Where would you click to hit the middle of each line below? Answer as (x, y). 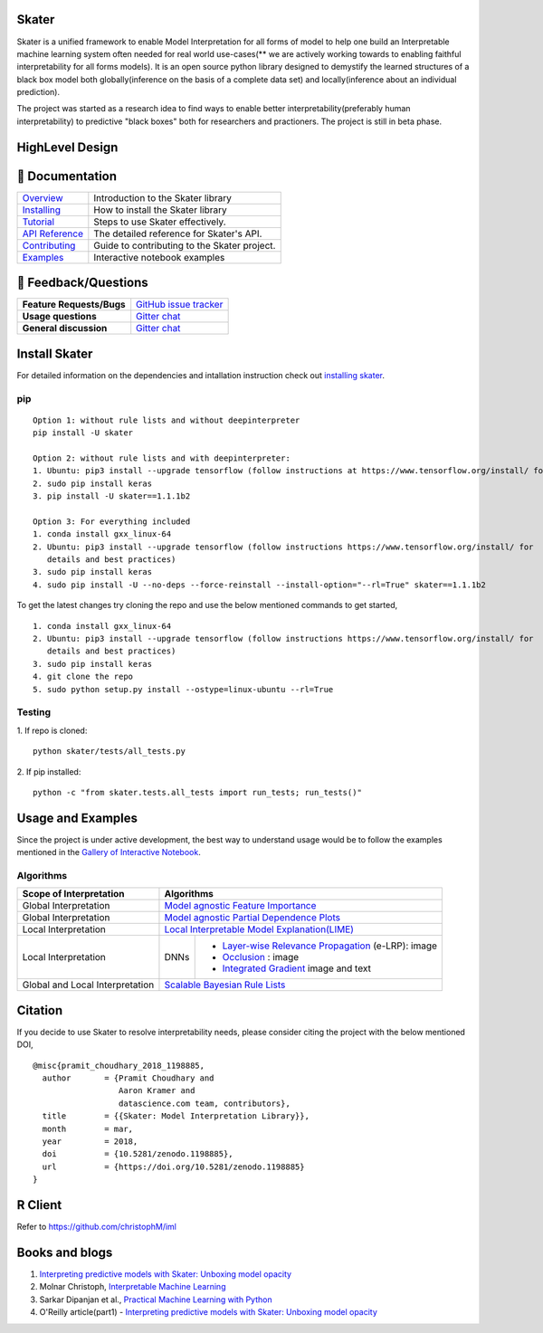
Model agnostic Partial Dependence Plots (252, 918)
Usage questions (59, 317)
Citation (40, 1010)
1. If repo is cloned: (52, 730)
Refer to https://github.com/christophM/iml (96, 1227)
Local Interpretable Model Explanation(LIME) (259, 929)
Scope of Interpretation (74, 894)
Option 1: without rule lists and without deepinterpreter (167, 420)
